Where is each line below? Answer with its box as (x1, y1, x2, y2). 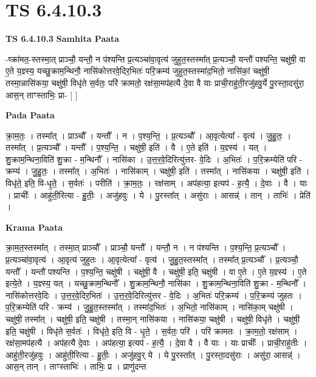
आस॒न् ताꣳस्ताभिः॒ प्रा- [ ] (5, 88, 78, 101)
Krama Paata (5, 220, 63, 233)
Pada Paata (5, 109, 55, 121)
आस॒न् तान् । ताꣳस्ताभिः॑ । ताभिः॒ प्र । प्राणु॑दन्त (5, 360, 146, 373)
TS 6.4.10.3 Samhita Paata (5, 32, 120, 45)
